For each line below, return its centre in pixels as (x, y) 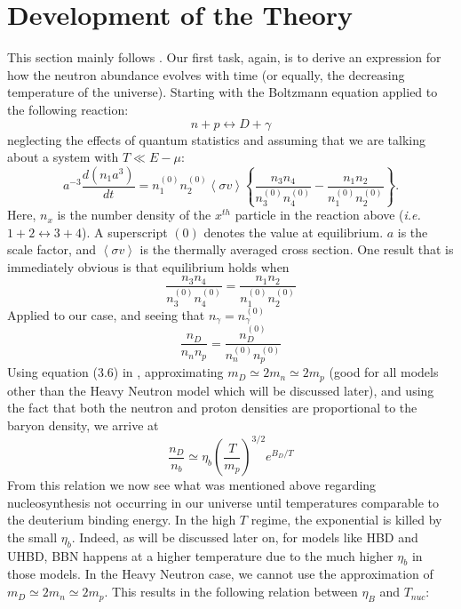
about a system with (63, 157)
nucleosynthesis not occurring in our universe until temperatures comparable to (223, 502)
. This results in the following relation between (231, 592)
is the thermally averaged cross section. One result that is (297, 249)
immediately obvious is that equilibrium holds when (148, 266)
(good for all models (384, 372)
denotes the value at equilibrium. (294, 232)
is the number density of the (134, 215)
